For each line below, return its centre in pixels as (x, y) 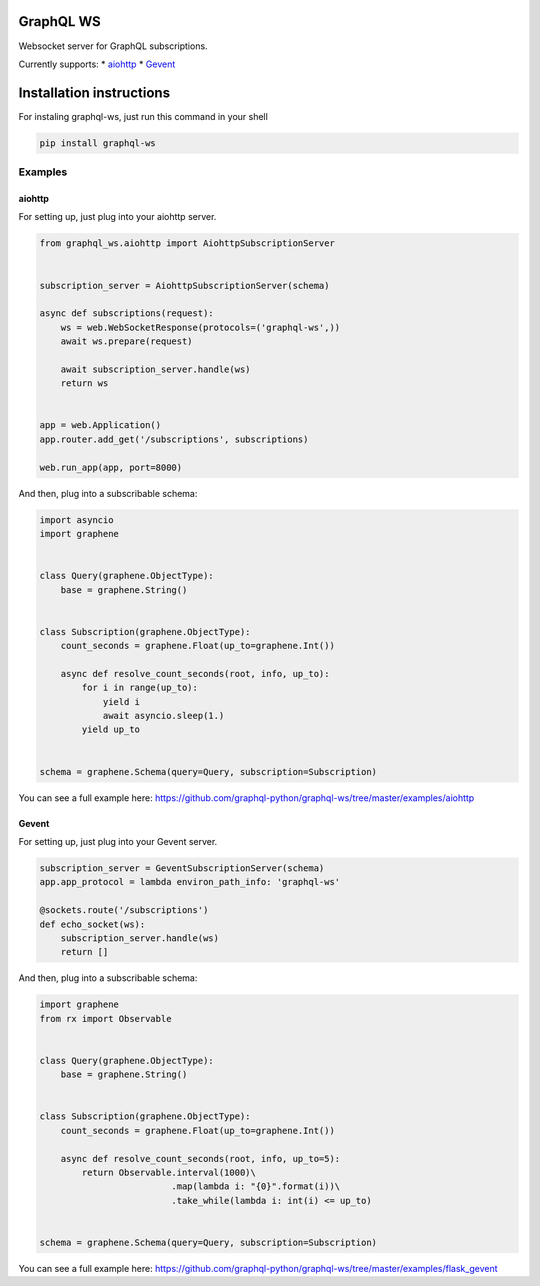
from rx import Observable (105, 1018)
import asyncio (76, 519)
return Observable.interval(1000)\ (169, 1172)
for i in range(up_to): (140, 688)
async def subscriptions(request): (126, 313)
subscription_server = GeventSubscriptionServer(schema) (182, 868)
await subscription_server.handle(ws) (155, 369)
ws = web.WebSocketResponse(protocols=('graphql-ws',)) (200, 327)
